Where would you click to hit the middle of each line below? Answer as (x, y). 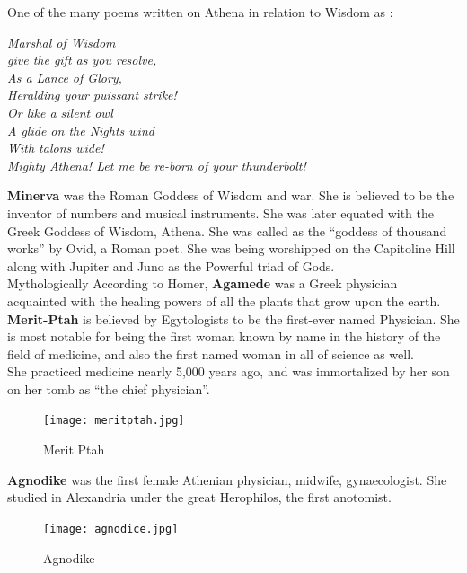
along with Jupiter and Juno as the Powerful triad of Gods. (171, 265)
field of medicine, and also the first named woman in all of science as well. (211, 353)
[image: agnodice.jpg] (111, 529)
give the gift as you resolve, (82, 60)
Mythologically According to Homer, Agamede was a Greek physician (203, 283)
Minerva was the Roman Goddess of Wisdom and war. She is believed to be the (231, 195)
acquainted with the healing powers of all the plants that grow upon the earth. (224, 300)
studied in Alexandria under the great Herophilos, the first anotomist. (199, 497)
